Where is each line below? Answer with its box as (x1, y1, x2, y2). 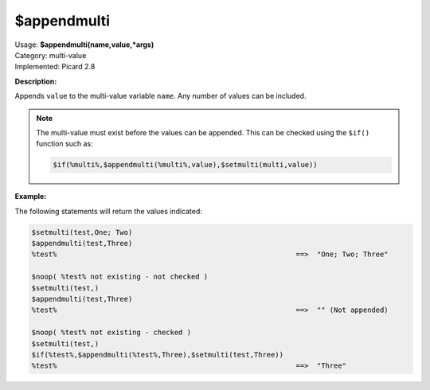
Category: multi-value (14, 50, 87, 60)
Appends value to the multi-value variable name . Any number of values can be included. (14, 92, 307, 101)
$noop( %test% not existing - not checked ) (31, 272, 209, 282)
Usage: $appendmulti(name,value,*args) (14, 40, 154, 49)
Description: (14, 76, 57, 86)
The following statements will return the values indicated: (14, 206, 203, 216)
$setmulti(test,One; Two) (31, 228, 133, 236)
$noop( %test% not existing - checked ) (31, 328, 191, 337)
